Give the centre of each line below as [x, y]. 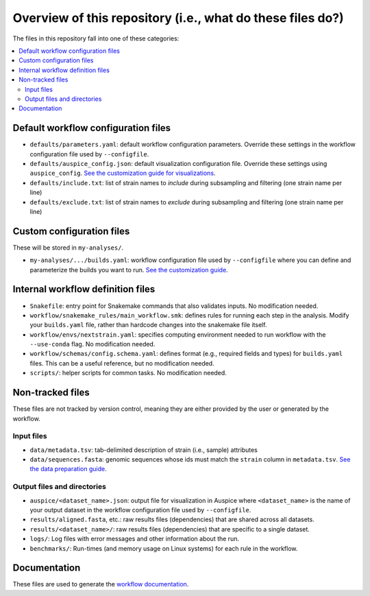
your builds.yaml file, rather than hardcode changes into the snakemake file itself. [148, 325]
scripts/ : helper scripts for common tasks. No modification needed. [128, 373]
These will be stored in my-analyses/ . [68, 248]
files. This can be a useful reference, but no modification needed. [122, 363]
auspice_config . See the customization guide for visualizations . [123, 173]
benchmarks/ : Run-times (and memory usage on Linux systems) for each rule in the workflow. [164, 548]
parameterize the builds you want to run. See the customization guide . [129, 270]
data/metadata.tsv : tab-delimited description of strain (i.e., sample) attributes [144, 450]
